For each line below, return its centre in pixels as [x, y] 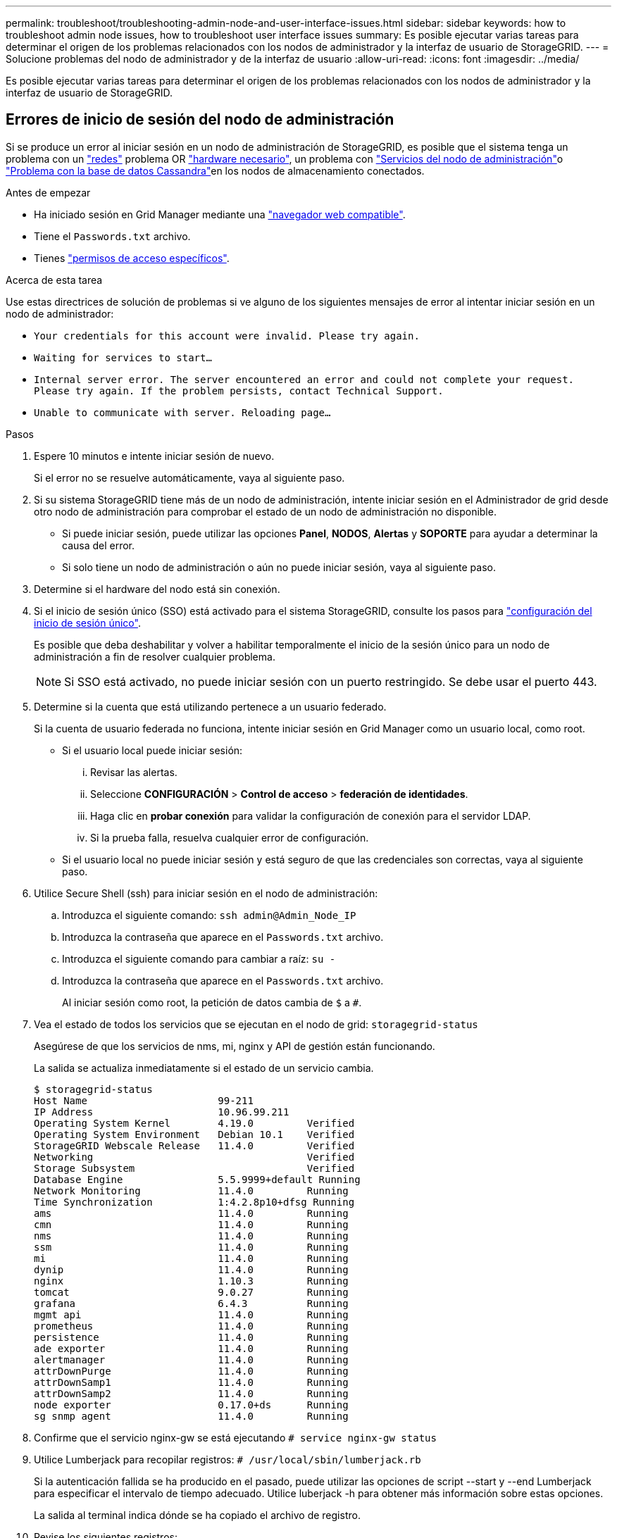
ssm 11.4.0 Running [191, 1247]
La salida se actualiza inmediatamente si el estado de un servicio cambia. [204, 1068]
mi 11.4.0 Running [191, 1258]
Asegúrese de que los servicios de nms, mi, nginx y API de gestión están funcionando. [235, 1046]
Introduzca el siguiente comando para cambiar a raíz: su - [199, 958]
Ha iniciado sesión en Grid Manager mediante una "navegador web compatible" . [220, 214]
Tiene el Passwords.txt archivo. [112, 236]
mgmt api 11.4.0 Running [191, 1314]
